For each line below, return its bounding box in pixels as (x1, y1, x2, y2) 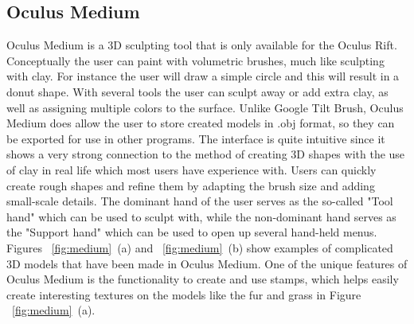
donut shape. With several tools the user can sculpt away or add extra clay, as (6, 83, 389, 100)
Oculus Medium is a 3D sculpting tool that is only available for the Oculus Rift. (6, 37, 397, 53)
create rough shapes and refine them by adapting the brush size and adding (6, 177, 375, 193)
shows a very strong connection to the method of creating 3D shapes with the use (6, 146, 405, 162)
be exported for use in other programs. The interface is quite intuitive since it (6, 130, 385, 146)
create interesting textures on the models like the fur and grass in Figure (6, 286, 361, 303)
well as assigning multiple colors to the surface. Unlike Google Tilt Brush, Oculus (6, 99, 404, 115)
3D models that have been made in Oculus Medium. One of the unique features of (6, 255, 408, 271)
